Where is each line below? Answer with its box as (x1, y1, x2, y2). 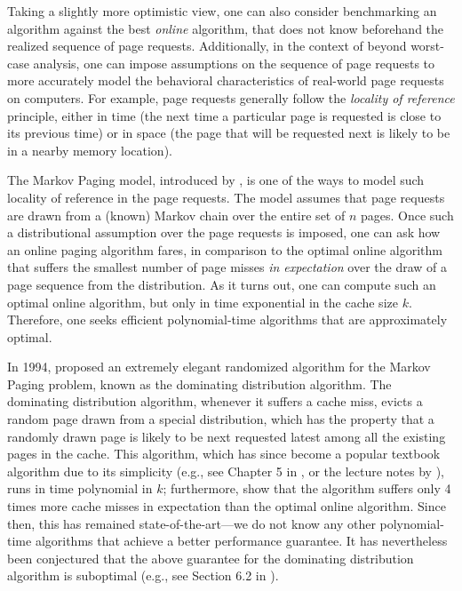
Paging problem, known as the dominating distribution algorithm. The (7, 374, 392, 393)
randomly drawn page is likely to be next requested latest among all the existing (7, 427, 446, 445)
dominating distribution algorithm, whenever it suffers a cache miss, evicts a (7, 392, 423, 411)
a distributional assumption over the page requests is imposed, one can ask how (7, 223, 441, 242)
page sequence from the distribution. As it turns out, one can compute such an (7, 275, 436, 293)
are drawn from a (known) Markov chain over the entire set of (7, 205, 346, 224)
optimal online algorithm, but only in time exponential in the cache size (7, 292, 398, 311)
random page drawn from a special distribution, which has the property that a (7, 410, 434, 428)
